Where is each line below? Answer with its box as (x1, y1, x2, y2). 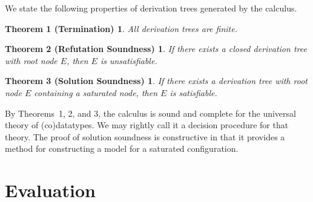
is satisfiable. (170, 86, 217, 99)
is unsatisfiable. (100, 54, 157, 67)
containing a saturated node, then (34, 86, 158, 99)
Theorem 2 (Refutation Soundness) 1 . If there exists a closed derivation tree (5, 42, 307, 55)
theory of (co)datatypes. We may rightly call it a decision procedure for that (5, 119, 289, 131)
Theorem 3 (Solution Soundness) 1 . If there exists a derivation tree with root (5, 74, 308, 87)
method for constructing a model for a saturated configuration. (5, 142, 239, 155)
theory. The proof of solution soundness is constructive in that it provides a (5, 130, 285, 143)
